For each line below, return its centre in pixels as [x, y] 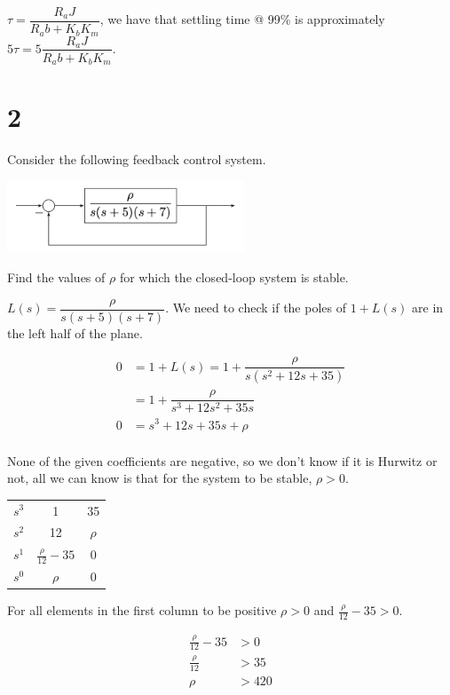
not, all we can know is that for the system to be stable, [160, 478]
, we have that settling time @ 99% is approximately [242, 19]
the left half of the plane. [75, 332]
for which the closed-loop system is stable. [234, 277]
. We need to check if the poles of [256, 308]
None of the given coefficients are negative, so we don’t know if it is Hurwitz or [222, 460]
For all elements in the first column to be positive [142, 610]
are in [428, 308]
